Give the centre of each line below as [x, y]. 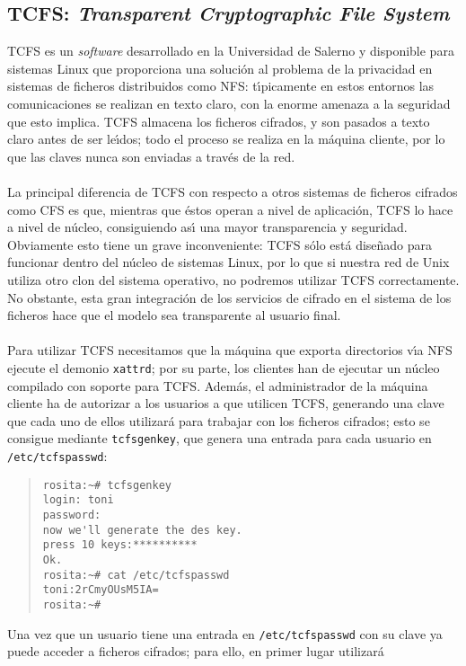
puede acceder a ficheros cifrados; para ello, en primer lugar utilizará [196, 651]
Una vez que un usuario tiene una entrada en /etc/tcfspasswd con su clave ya [225, 633]
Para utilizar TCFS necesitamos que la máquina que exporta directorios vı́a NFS [230, 350]
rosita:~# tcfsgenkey [107, 485]
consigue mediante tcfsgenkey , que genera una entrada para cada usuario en [220, 438]
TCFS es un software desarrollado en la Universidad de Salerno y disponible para [231, 51]
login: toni [78, 500]
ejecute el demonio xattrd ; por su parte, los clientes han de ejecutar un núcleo [224, 367]
